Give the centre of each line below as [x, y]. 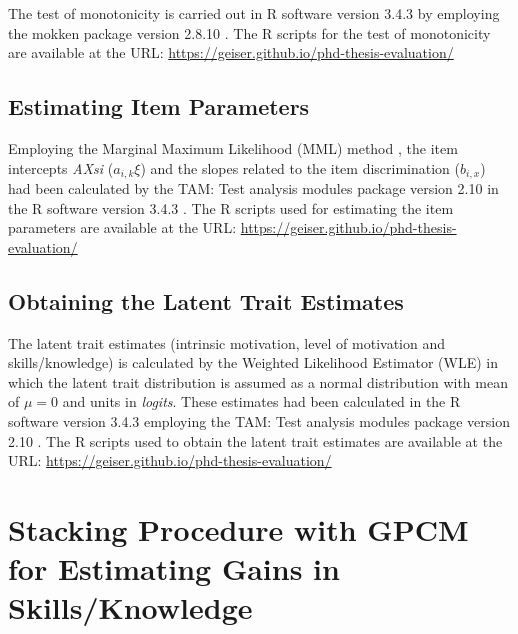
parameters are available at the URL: [122, 227]
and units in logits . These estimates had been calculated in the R [261, 401]
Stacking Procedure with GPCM [238, 528]
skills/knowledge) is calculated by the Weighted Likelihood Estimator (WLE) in [253, 362]
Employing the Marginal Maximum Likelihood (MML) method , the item [233, 147]
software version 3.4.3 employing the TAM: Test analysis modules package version [259, 420]
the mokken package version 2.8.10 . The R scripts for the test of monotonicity [249, 32]
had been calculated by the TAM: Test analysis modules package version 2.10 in [253, 188]
